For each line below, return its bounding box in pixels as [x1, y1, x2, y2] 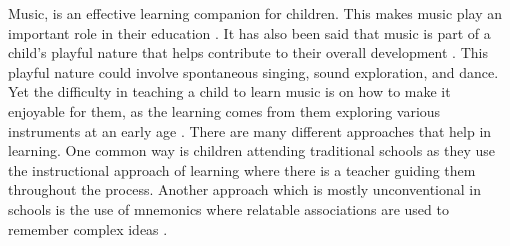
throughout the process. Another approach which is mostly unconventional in [8, 179, 482, 200]
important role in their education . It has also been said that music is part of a [8, 22, 491, 43]
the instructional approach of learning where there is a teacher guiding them [8, 159, 476, 180]
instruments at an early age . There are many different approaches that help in [8, 120, 492, 141]
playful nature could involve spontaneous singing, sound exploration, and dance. [8, 61, 499, 82]
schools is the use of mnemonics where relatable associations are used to [8, 198, 449, 219]
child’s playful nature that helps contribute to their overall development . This [8, 42, 488, 63]
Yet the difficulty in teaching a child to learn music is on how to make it [8, 81, 451, 102]
